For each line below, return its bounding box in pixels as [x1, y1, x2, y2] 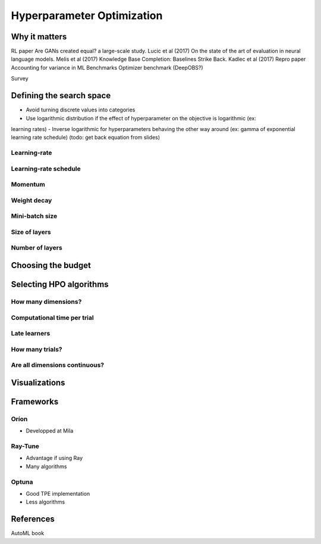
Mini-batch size [11, 212, 58, 220]
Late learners [11, 329, 51, 338]
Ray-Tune [11, 442, 40, 450]
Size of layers [11, 228, 51, 236]
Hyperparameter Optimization [11, 9, 163, 22]
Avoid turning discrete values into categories [26, 106, 136, 113]
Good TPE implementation [26, 490, 90, 497]
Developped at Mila [26, 427, 74, 434]
